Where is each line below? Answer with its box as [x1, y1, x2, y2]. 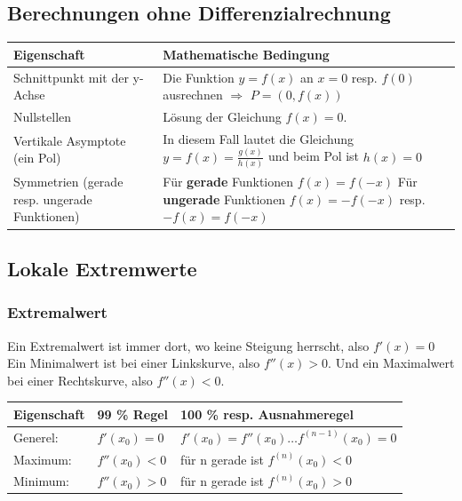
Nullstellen [13, 107, 72, 125]
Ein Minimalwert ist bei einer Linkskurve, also [7, 354, 260, 372]
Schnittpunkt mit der [13, 68, 129, 86]
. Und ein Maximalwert [328, 354, 455, 372]
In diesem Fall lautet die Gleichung [163, 129, 354, 147]
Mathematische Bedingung [163, 44, 330, 63]
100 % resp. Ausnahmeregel [180, 404, 354, 423]
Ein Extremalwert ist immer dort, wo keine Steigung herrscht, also [7, 336, 370, 354]
